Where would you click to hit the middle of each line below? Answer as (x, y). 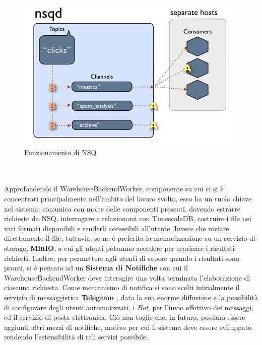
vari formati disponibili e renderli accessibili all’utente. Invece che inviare (117, 228)
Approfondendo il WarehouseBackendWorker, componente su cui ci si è (114, 189)
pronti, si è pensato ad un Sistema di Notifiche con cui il (96, 268)
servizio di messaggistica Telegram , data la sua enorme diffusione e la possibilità (131, 297)
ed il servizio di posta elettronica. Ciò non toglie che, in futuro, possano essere (125, 317)
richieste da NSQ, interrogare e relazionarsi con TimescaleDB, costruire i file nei (128, 218)
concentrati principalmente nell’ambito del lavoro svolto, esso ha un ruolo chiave (128, 198)
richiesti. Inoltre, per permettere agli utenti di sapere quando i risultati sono (122, 258)
